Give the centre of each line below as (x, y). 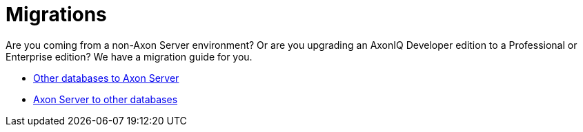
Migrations (56, 14)
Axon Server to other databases (106, 99)
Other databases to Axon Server (106, 78)
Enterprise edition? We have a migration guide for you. (129, 56)
